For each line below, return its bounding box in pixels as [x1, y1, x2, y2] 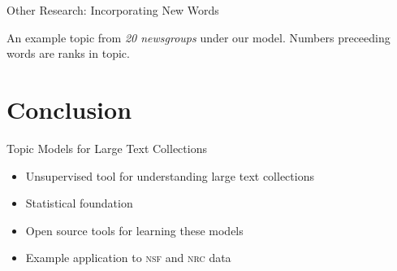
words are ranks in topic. [6, 45, 130, 62]
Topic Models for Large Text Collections [6, 139, 207, 156]
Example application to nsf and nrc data [25, 249, 231, 266]
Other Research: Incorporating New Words [6, 2, 219, 18]
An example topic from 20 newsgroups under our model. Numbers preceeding [6, 28, 391, 46]
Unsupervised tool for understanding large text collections [25, 167, 314, 184]
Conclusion [6, 92, 132, 125]
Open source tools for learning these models [25, 221, 244, 238]
